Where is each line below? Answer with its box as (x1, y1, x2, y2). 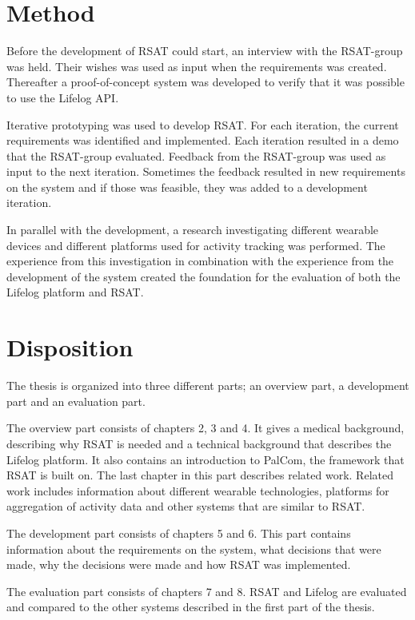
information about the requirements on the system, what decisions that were (6, 540, 381, 557)
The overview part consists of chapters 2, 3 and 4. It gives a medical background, (6, 419, 405, 436)
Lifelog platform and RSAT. (6, 284, 144, 300)
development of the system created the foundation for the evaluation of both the (6, 268, 401, 284)
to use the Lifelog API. (6, 89, 119, 105)
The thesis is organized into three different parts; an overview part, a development (6, 377, 409, 394)
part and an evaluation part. (6, 392, 146, 409)
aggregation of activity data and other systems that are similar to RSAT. (6, 498, 365, 515)
